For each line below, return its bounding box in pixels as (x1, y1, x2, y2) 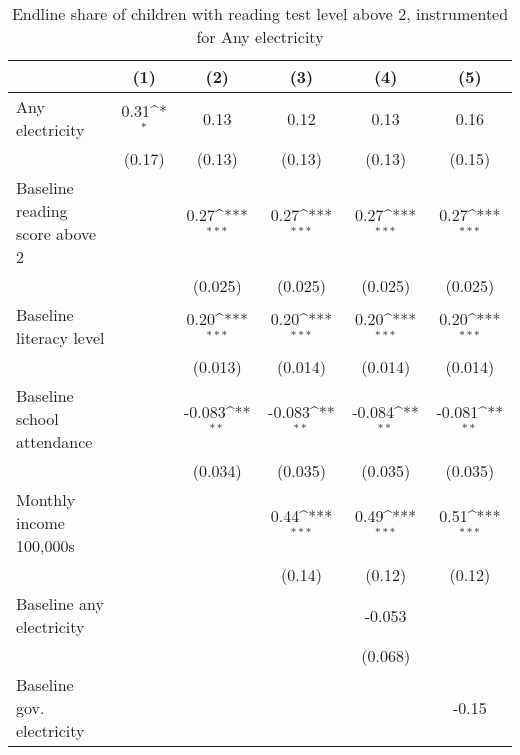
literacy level (16, 326, 105, 349)
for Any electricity (196, 25, 324, 48)
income (16, 511, 65, 534)
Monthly (16, 488, 76, 511)
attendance (16, 430, 93, 453)
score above (16, 222, 97, 245)
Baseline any (16, 592, 104, 615)
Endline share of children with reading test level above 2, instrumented (11, 2, 509, 25)
